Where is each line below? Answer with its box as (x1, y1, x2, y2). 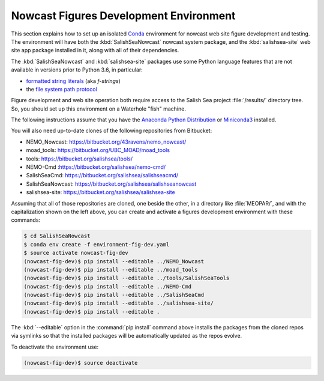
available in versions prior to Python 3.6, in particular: (11, 66, 143, 73)
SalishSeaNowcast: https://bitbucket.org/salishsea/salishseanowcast (26, 180, 197, 187)
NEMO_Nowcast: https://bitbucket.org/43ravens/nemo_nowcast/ (26, 138, 187, 145)
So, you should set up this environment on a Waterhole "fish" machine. (11, 105, 186, 112)
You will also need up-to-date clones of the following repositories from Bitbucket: (11, 127, 212, 135)
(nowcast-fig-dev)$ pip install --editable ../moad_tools (23, 266, 198, 273)
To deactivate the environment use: (11, 343, 99, 350)
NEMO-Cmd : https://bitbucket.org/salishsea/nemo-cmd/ (26, 163, 166, 171)
